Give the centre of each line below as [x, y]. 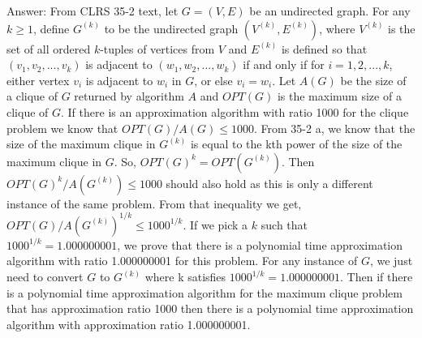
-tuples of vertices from [157, 48]
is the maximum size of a [339, 96]
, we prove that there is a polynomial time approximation [260, 244]
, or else [213, 80]
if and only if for [284, 64]
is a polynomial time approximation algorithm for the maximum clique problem [205, 292]
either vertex [38, 80]
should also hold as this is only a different [269, 183]
